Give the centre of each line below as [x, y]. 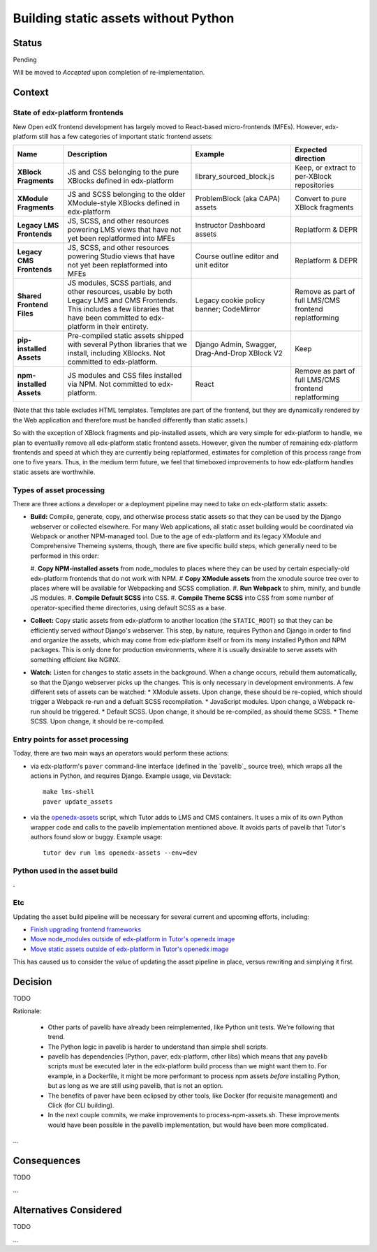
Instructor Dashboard [230, 226]
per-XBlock [313, 177]
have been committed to [108, 318]
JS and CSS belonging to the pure [123, 172]
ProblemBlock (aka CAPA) [238, 199]
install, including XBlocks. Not [116, 353]
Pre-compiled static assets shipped [126, 336]
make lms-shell [69, 792]
